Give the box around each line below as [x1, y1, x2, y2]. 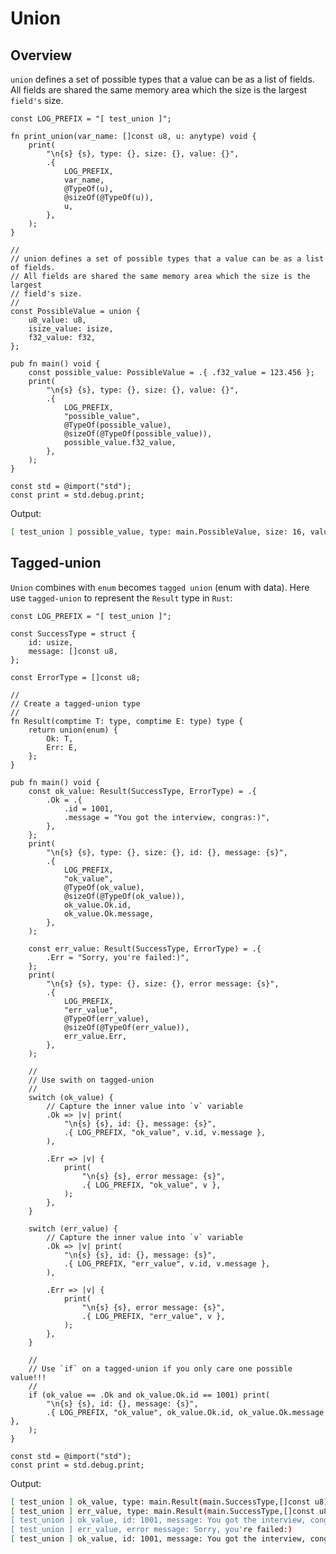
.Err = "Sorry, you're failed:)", [46, 952, 190, 962]
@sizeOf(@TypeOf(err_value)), [63, 1022, 190, 1032]
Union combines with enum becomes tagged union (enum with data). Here [10, 581, 310, 593]
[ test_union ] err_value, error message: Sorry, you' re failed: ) [10, 1525, 293, 1535]
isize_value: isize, [28, 324, 114, 334]
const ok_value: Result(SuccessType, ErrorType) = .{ [28, 786, 257, 796]
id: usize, [28, 637, 74, 647]
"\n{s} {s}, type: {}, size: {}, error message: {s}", [46, 978, 280, 989]
